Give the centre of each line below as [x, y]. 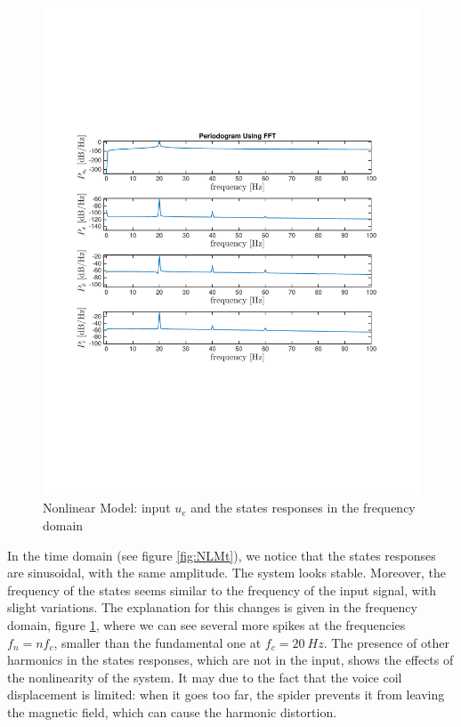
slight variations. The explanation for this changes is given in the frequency [212, 607]
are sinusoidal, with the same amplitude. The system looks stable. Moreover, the [226, 573]
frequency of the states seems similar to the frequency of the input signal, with [222, 590]
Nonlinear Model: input [107, 508]
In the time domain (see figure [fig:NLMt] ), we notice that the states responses [222, 555]
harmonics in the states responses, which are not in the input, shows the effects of [230, 660]
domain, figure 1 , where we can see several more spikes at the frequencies [206, 625]
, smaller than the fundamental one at [158, 642]
